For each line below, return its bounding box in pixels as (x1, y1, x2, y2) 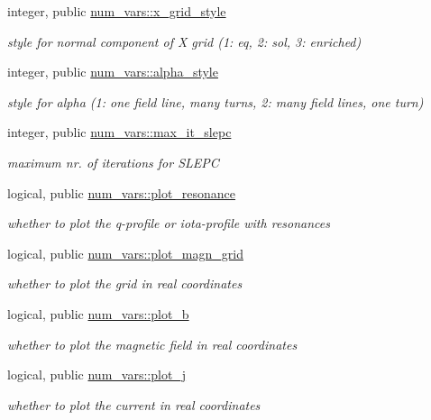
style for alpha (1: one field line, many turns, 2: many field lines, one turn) (7, 92, 424, 111)
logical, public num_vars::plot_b (7, 304, 189, 323)
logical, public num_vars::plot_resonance (7, 183, 236, 202)
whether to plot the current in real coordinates (7, 395, 261, 414)
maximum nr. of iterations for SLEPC (7, 152, 219, 171)
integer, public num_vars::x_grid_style (7, 2, 226, 20)
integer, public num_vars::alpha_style (7, 62, 218, 81)
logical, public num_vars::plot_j (7, 365, 187, 384)
